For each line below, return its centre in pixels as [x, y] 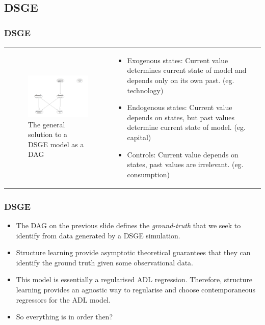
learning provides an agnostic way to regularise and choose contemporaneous [136, 289]
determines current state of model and [187, 70]
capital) [139, 137]
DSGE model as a [56, 144]
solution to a [48, 134]
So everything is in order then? [64, 317]
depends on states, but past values [181, 117]
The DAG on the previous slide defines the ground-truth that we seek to [128, 225]
